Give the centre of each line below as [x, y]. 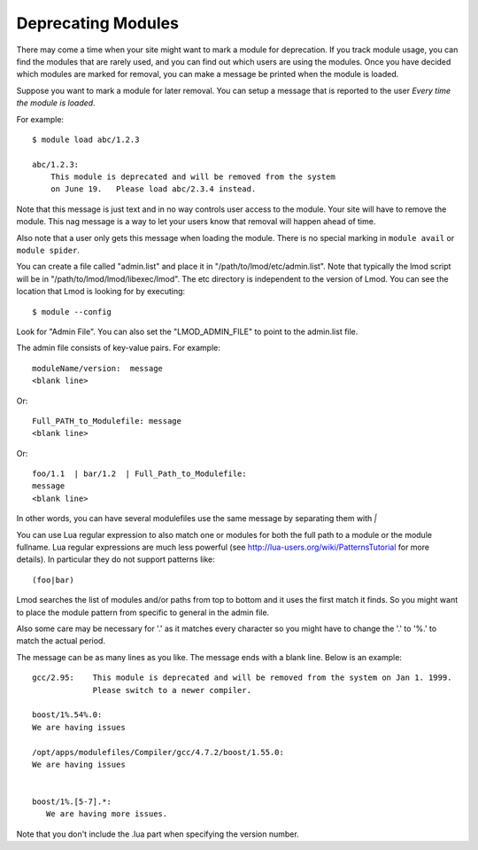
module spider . [48, 250]
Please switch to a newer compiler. [172, 690]
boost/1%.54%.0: [67, 715]
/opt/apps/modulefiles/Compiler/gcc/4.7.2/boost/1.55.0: [158, 752]
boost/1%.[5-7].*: [72, 802]
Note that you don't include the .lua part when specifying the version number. [158, 834]
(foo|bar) [53, 580]
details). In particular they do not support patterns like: [116, 559]
